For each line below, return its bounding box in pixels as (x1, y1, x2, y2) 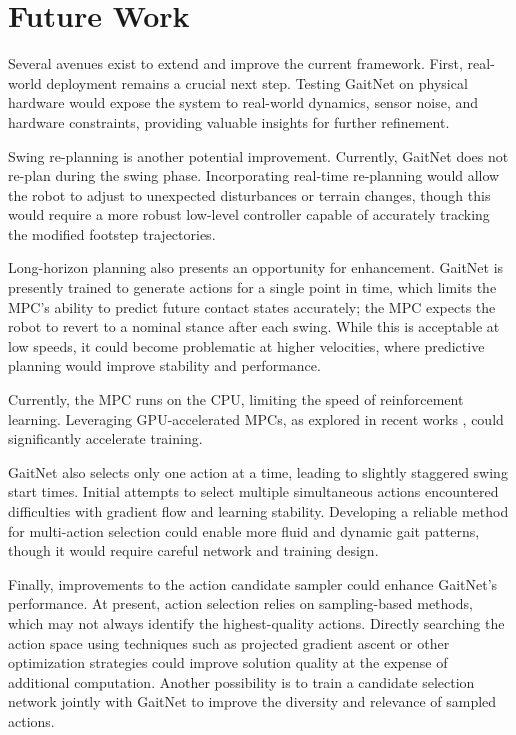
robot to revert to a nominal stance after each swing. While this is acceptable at (8, 316, 500, 337)
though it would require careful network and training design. (8, 540, 379, 561)
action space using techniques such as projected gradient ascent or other (8, 632, 450, 653)
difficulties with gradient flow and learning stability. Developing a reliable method (8, 501, 509, 521)
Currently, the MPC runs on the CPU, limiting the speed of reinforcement (8, 389, 464, 410)
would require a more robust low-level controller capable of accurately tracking (8, 204, 490, 225)
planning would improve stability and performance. (8, 355, 321, 376)
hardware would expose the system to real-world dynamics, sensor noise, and (8, 92, 479, 113)
